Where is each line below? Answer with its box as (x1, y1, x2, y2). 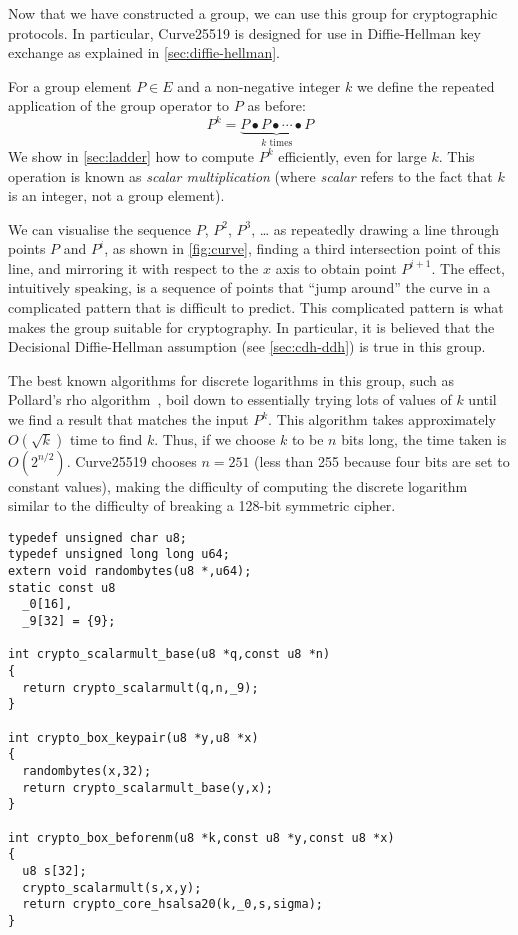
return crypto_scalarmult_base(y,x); (22, 780, 273, 795)
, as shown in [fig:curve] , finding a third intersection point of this (104, 238, 501, 259)
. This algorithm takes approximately (268, 409, 496, 430)
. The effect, (431, 257, 505, 278)
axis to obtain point (275, 257, 397, 278)
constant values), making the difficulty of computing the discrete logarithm (8, 475, 468, 496)
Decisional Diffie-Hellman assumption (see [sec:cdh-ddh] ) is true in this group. (8, 336, 486, 357)
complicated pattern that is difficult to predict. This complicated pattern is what (8, 297, 504, 318)
